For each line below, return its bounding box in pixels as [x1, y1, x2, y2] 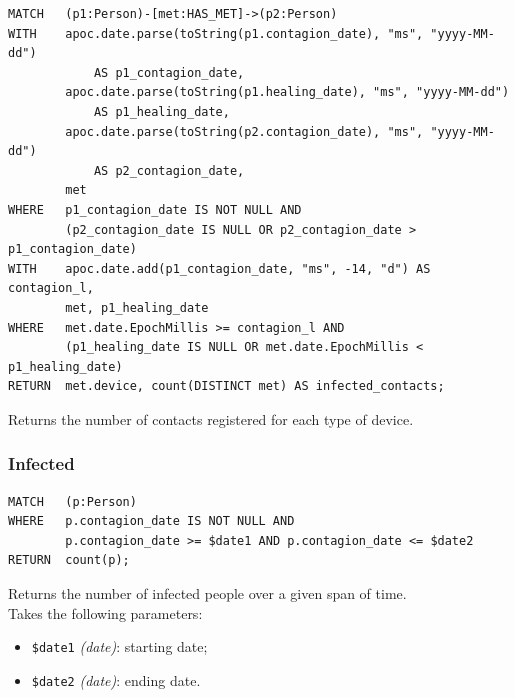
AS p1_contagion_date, [93, 65, 245, 80]
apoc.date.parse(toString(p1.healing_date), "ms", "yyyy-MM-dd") [65, 85, 510, 100]
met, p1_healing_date [65, 300, 209, 315]
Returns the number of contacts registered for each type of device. [8, 408, 414, 429]
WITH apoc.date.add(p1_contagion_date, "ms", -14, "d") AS [8, 261, 431, 276]
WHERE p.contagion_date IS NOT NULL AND [8, 514, 295, 529]
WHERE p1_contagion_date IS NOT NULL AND [8, 202, 302, 217]
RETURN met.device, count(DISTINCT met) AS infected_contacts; [8, 379, 445, 394]
